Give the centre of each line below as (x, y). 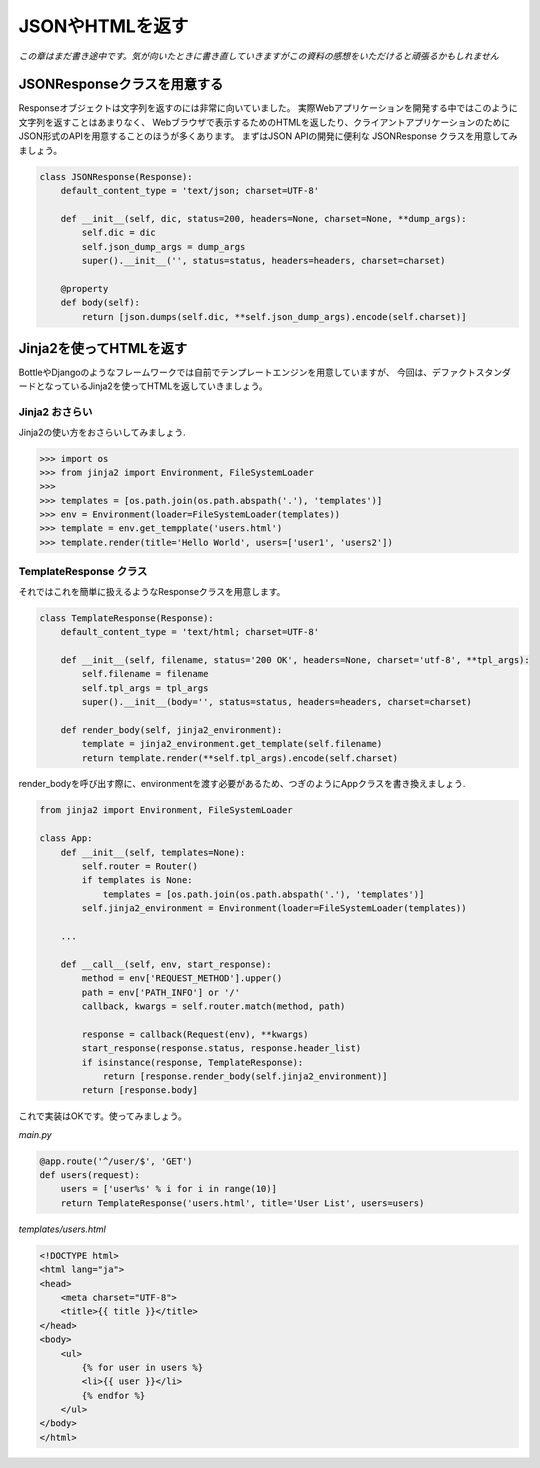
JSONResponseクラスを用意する (121, 84)
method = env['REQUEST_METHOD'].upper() (182, 978)
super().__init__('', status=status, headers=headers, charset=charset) (263, 260)
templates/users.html (62, 1229)
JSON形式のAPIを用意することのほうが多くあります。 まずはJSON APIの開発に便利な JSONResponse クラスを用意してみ (268, 136)
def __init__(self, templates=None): (153, 852)
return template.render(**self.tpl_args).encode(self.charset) (240, 758)
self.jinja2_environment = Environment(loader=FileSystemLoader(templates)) (274, 908)
